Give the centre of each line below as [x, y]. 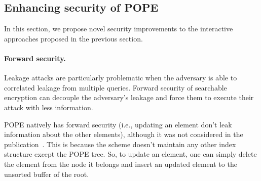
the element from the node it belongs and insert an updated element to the [121, 164]
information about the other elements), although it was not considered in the [124, 134]
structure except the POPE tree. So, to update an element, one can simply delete [130, 154]
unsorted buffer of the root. [47, 174]
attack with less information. [49, 107]
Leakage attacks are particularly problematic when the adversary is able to [121, 78]
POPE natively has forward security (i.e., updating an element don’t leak [118, 124]
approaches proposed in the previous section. [73, 38]
